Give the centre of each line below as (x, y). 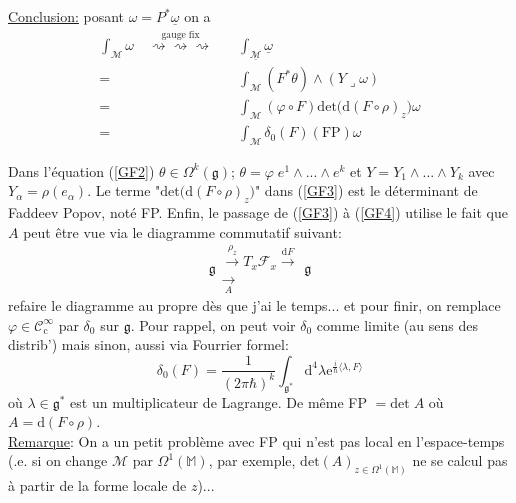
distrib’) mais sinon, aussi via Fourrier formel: (148, 344)
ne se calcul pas (460, 460)
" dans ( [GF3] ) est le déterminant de (366, 190)
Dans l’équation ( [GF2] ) (81, 170)
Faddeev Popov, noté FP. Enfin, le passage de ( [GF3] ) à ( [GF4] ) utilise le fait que (258, 212)
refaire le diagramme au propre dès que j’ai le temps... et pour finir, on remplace (254, 305)
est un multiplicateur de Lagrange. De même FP (218, 401)
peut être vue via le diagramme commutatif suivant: (182, 231)
